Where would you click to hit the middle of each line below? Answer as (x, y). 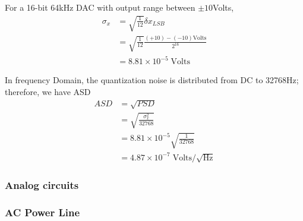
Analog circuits (42, 184)
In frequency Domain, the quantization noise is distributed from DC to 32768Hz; (152, 80)
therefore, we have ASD (48, 91)
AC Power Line (42, 212)
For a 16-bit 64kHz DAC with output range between (100, 7)
